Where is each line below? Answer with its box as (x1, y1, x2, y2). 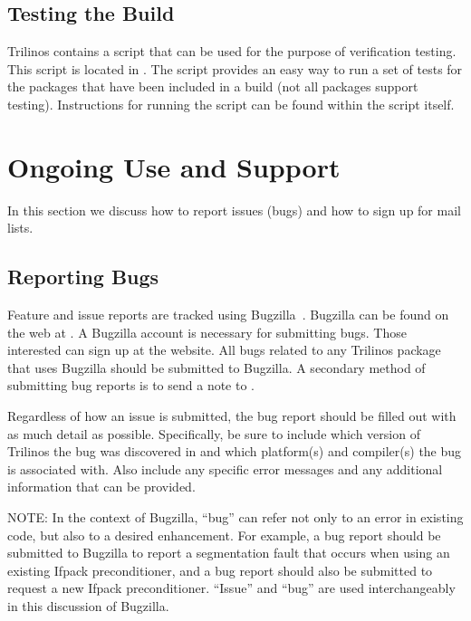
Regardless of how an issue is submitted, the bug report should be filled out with (7, 406, 457, 425)
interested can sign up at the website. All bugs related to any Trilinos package (7, 340, 441, 359)
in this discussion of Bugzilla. (7, 597, 169, 615)
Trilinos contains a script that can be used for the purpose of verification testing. (7, 42, 457, 61)
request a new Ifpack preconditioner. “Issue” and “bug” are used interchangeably (7, 578, 456, 597)
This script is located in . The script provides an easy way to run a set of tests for (7, 59, 463, 78)
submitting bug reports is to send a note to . (7, 376, 255, 395)
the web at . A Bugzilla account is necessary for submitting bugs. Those (7, 322, 407, 341)
